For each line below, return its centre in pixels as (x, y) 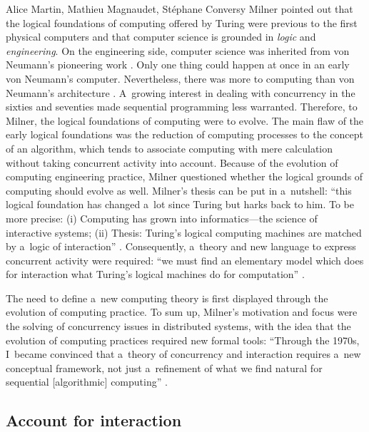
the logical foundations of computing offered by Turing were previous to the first (182, 22)
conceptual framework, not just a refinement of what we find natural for (164, 367)
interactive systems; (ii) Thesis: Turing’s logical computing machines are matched (184, 232)
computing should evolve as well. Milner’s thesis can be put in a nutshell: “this (179, 190)
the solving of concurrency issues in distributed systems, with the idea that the (178, 326)
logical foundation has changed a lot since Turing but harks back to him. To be (180, 204)
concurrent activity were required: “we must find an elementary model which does (185, 260)
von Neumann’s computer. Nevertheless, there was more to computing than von (180, 78)
